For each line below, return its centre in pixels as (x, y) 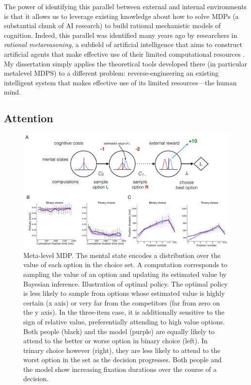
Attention (29, 118)
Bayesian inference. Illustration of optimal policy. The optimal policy (126, 283)
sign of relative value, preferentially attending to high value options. (124, 321)
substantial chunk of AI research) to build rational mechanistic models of (112, 25)
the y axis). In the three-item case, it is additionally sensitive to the (124, 312)
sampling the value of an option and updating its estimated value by (125, 274)
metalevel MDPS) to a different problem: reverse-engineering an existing (111, 73)
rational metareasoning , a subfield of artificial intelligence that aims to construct (123, 44)
